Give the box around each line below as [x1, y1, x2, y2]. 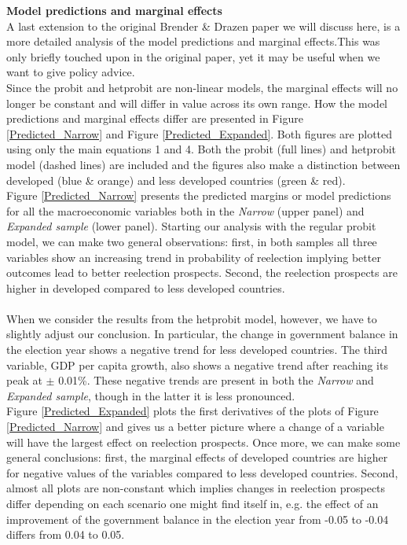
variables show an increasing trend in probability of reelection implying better [6, 249, 381, 265]
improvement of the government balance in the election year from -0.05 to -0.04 [6, 510, 389, 527]
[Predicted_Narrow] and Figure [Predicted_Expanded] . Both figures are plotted [6, 125, 393, 142]
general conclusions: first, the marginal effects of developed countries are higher [6, 449, 388, 466]
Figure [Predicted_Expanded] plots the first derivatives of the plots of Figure [6, 403, 379, 419]
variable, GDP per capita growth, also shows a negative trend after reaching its [6, 356, 388, 373]
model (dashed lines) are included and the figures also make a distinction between [6, 156, 401, 172]
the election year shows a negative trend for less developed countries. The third [6, 341, 388, 358]
